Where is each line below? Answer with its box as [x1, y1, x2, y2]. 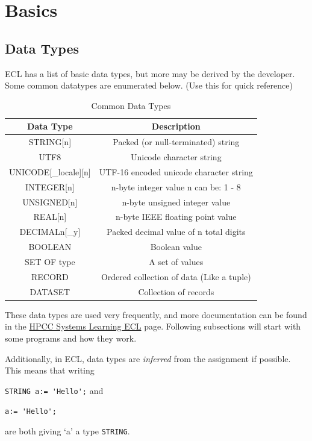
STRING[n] [28, 136, 72, 148]
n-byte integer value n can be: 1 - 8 [111, 180, 241, 193]
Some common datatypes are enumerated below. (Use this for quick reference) [5, 79, 293, 92]
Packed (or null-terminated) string [113, 136, 240, 148]
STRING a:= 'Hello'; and [5, 384, 104, 396]
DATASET [30, 285, 70, 298]
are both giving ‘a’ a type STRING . [5, 425, 130, 437]
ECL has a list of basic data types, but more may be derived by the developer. [5, 67, 295, 80]
